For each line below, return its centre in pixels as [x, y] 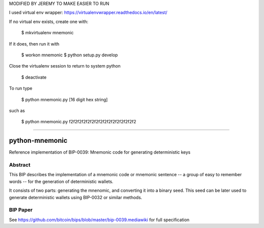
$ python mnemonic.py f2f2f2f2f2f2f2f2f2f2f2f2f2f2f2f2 [79, 122]
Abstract [20, 165]
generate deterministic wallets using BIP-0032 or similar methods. [76, 197]
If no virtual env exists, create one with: [49, 22]
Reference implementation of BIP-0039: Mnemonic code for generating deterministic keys [100, 152]
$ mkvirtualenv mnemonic [47, 33]
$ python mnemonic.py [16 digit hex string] [65, 99]
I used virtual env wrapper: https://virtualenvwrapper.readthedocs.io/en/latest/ [88, 13]
